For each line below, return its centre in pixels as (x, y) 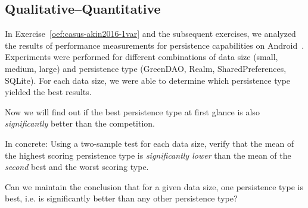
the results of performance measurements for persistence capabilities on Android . (155, 45)
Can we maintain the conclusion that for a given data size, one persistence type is (154, 186)
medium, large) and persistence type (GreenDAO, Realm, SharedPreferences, (146, 68)
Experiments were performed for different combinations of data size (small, (141, 57)
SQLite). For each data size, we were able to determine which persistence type (148, 80)
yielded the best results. (48, 92)
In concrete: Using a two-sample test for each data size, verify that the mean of (150, 143)
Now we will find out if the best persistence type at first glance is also (132, 111)
